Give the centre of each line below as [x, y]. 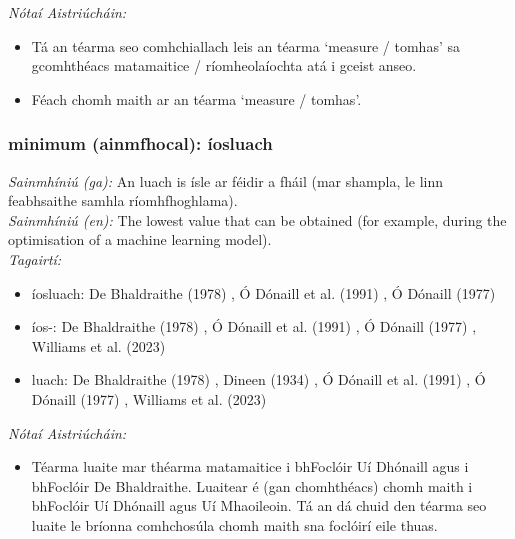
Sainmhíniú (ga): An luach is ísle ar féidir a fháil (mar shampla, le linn [226, 180]
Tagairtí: [35, 258]
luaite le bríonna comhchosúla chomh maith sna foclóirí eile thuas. [234, 524]
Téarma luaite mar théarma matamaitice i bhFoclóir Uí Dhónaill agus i [250, 466]
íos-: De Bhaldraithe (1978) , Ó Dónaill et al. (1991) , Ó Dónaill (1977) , [254, 326]
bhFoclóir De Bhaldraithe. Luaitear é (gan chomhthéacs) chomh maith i [252, 485]
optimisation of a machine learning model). [140, 239]
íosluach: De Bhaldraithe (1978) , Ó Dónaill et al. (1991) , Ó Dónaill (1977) [263, 292]
